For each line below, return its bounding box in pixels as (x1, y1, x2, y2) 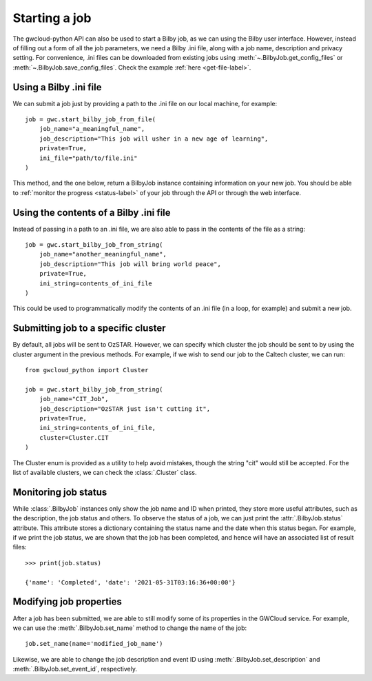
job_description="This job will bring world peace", (39, 260, 222, 268)
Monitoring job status (12, 486, 107, 498)
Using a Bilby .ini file (12, 81, 102, 93)
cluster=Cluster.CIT (39, 434, 109, 441)
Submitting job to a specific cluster (12, 323, 166, 334)
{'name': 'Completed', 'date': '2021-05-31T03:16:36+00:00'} (25, 578, 236, 586)
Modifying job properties (12, 596, 122, 608)
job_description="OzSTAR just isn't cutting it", (39, 405, 210, 413)
